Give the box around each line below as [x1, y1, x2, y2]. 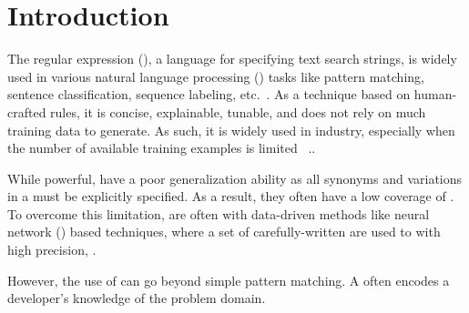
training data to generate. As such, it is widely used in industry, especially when [7, 120, 455, 139]
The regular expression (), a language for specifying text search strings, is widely [7, 49, 457, 68]
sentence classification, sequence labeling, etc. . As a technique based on [7, 85, 411, 104]
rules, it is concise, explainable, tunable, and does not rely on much [50, 102, 426, 121]
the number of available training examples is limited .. [7, 138, 316, 157]
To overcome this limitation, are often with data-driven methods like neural [7, 204, 430, 223]
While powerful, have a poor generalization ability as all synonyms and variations [7, 168, 463, 187]
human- [413, 85, 457, 104]
